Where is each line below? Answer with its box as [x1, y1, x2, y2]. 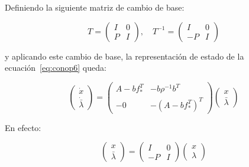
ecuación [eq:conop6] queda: [5, 61, 106, 74]
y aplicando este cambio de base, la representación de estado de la [5, 50, 244, 62]
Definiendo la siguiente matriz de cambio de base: [5, 1, 185, 13]
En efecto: [5, 121, 41, 133]
